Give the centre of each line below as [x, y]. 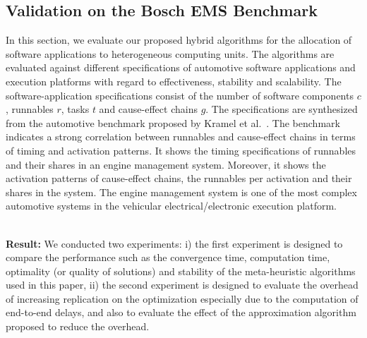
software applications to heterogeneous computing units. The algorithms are [170, 53]
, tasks [75, 109]
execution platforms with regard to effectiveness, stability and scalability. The [174, 81]
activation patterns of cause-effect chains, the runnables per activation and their [179, 178]
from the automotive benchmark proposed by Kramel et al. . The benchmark [173, 122]
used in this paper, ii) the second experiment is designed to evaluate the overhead [182, 285]
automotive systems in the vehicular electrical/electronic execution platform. [171, 206]
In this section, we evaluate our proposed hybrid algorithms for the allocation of [179, 40]
